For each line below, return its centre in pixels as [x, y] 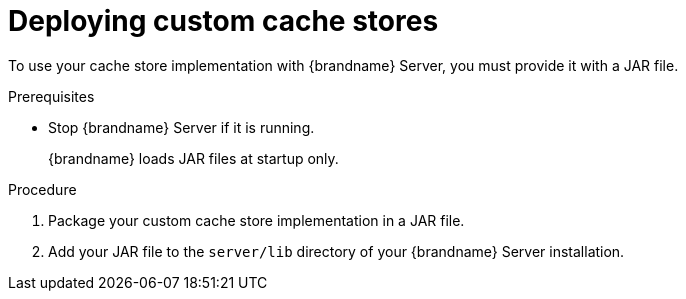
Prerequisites [51, 96]
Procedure [42, 189]
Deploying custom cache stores [223, 21]
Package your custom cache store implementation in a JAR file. [256, 220]
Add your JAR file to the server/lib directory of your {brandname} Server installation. [336, 251]
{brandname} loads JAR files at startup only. [193, 158]
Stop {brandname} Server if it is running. [181, 127]
